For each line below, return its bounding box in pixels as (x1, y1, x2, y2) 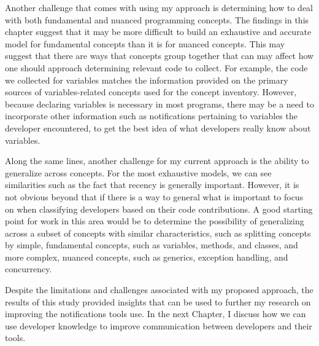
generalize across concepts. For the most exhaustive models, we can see (5, 166, 272, 179)
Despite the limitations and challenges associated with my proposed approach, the (5, 283, 313, 296)
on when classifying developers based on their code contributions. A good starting (5, 202, 313, 215)
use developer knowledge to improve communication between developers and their (5, 319, 312, 332)
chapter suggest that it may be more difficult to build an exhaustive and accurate (5, 25, 312, 38)
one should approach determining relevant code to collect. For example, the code (5, 61, 308, 74)
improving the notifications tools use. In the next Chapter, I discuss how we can (5, 307, 306, 320)
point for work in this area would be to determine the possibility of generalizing (5, 214, 304, 227)
